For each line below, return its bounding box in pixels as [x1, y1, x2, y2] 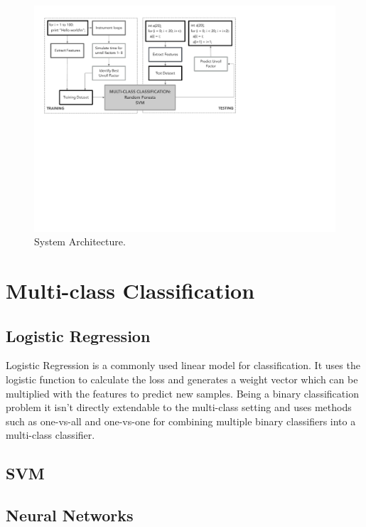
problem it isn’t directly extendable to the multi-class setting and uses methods [6, 400, 352, 415]
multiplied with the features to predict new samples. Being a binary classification [6, 385, 359, 400]
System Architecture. [34, 234, 126, 249]
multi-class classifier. [6, 427, 95, 442]
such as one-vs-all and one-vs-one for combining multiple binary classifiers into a [6, 413, 356, 428]
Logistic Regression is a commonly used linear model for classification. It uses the [6, 358, 360, 373]
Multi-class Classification [6, 275, 255, 304]
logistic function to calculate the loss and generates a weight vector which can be [6, 371, 358, 386]
